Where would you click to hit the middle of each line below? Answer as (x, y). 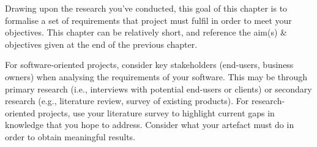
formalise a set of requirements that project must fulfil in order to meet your (148, 20)
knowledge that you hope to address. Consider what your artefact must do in (150, 125)
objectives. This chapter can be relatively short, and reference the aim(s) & (146, 32)
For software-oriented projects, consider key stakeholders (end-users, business (149, 65)
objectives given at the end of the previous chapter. (101, 44)
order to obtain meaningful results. (70, 136)
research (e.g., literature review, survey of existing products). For (127, 101)
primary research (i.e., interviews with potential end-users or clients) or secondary (158, 89)
